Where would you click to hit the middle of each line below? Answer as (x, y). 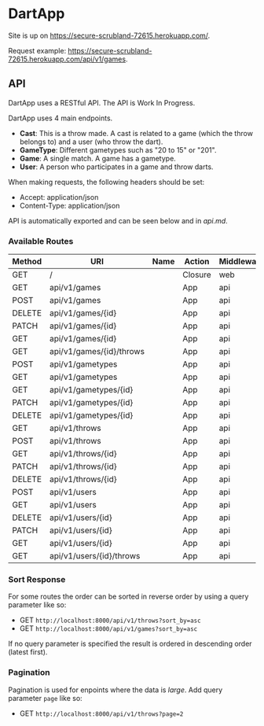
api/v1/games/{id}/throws (97, 352)
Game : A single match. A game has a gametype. (98, 158)
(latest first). (28, 652)
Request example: (37, 50)
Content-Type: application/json (70, 205)
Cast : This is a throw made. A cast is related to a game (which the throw (136, 133)
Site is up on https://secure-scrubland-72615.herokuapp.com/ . (109, 35)
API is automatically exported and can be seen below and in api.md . (118, 220)
